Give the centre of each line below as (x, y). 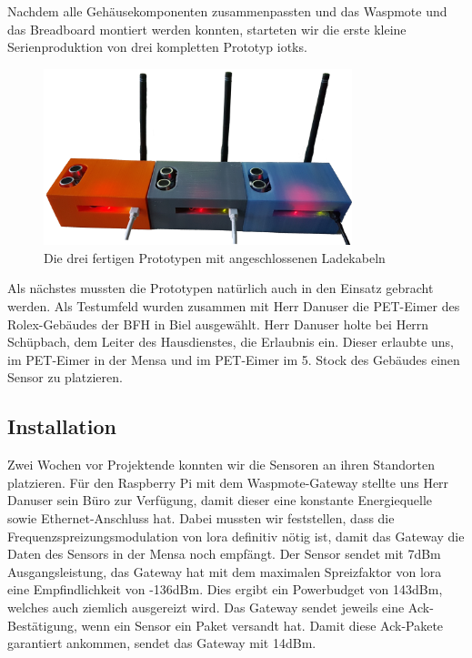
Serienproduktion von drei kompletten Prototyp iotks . (157, 47)
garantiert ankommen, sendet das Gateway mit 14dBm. (162, 643)
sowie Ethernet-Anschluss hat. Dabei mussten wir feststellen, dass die (201, 517)
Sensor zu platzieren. (65, 377)
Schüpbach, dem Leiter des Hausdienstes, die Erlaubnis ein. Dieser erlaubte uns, (231, 342)
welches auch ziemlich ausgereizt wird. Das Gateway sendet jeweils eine (206, 607)
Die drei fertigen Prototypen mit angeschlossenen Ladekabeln (215, 257)
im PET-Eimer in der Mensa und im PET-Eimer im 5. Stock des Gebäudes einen (234, 359)
